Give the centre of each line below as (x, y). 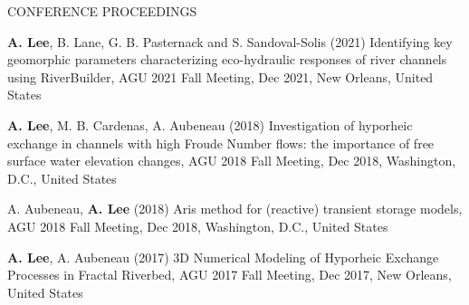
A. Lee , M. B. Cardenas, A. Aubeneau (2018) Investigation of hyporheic (210, 124)
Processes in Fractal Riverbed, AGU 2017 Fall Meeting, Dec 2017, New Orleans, (230, 275)
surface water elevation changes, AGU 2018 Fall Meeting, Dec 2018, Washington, (232, 161)
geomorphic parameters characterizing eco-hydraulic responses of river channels (227, 59)
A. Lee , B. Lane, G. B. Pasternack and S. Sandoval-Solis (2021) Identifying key (230, 41)
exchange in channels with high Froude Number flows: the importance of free (221, 143)
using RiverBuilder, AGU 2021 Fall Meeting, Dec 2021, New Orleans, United (220, 76)
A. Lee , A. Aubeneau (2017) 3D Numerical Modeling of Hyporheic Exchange (223, 257)
